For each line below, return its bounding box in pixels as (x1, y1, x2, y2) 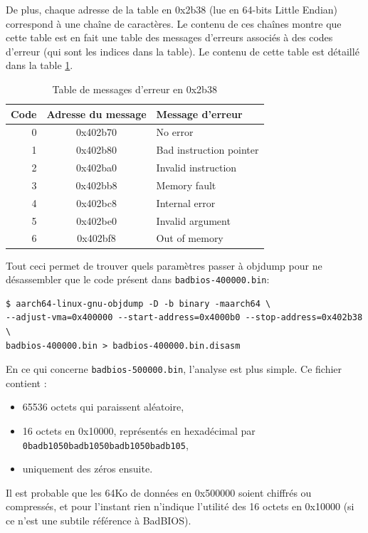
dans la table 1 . (6, 58, 73, 73)
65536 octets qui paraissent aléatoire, (22, 399, 184, 414)
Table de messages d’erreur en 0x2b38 (52, 81, 217, 96)
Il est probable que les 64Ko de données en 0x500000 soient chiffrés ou (6, 485, 312, 500)
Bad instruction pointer (156, 142, 259, 157)
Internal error (156, 195, 216, 210)
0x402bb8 (75, 177, 117, 192)
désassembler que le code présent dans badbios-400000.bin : (6, 272, 270, 287)
